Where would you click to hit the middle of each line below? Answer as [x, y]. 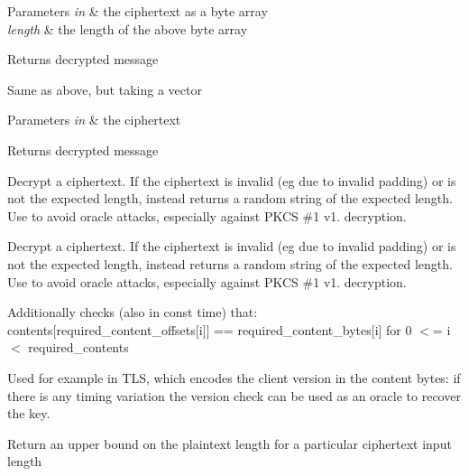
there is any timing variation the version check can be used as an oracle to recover [234, 395]
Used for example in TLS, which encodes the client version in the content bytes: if [234, 377]
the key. [29, 413]
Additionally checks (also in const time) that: [133, 312]
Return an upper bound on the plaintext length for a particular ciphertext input [230, 443]
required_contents [78, 347]
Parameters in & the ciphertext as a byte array [138, 11]
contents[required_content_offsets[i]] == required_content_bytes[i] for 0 [210, 329]
